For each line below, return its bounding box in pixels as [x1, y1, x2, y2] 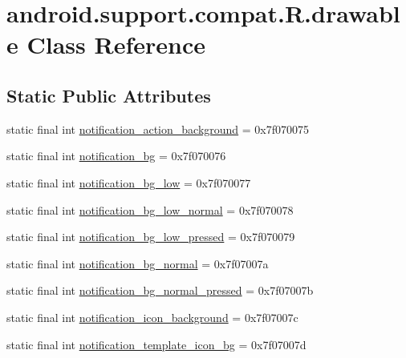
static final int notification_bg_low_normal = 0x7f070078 [6, 201, 294, 218]
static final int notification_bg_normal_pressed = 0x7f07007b [6, 282, 314, 299]
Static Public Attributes [6, 82, 211, 107]
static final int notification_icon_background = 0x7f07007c [6, 308, 298, 325]
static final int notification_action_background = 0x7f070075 [6, 120, 310, 137]
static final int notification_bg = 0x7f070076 [6, 147, 226, 164]
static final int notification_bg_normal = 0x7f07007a [6, 255, 269, 272]
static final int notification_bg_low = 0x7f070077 [6, 174, 251, 191]
